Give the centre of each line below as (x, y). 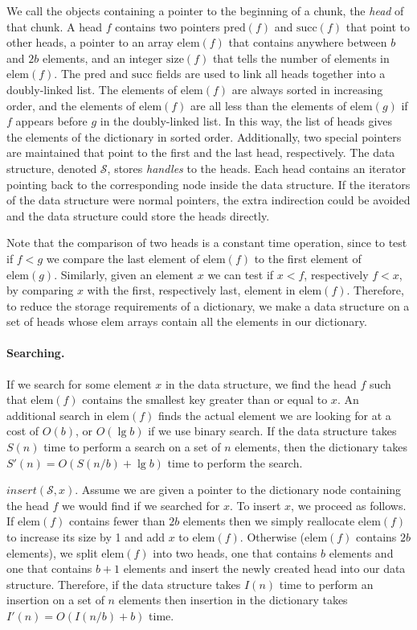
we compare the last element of (123, 258)
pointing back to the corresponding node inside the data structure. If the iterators (208, 184)
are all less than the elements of (268, 105)
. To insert (255, 505)
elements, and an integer (102, 58)
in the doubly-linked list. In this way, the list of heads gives (246, 121)
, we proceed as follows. (349, 505)
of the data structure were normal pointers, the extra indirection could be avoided (208, 200)
